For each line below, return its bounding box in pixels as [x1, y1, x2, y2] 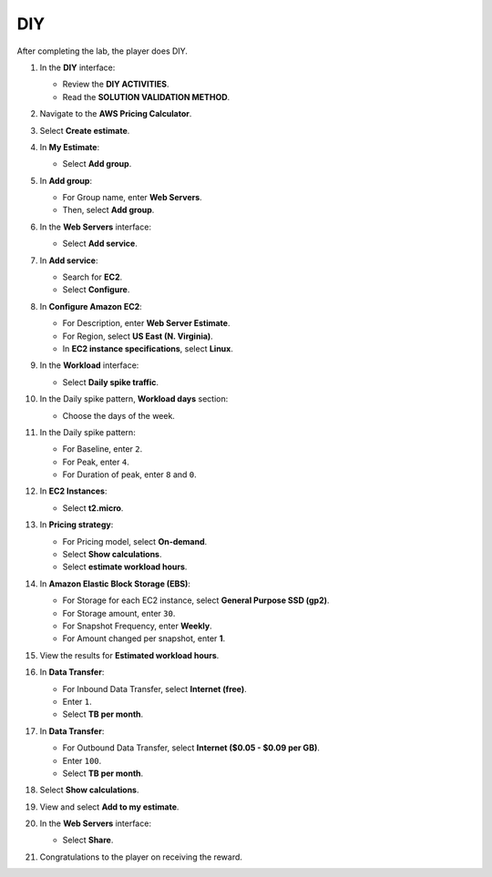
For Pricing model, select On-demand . [62, 535, 208, 546]
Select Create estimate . [39, 125, 130, 136]
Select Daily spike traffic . [62, 376, 159, 387]
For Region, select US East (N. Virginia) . [62, 331, 213, 342]
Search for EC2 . [62, 271, 123, 282]
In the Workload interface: [39, 360, 139, 371]
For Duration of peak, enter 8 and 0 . [62, 469, 198, 480]
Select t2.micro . [62, 502, 124, 514]
